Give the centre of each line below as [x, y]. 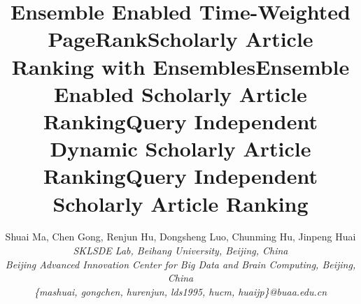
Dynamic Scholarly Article [180, 149]
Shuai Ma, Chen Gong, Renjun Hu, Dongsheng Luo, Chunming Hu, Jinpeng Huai [180, 237]
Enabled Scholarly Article [180, 93]
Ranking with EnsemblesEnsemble [180, 66]
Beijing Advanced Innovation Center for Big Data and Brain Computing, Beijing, [180, 264]
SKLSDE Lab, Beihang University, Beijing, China [180, 251]
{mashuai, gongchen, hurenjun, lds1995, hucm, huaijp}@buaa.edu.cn [180, 291]
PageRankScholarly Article [180, 39]
